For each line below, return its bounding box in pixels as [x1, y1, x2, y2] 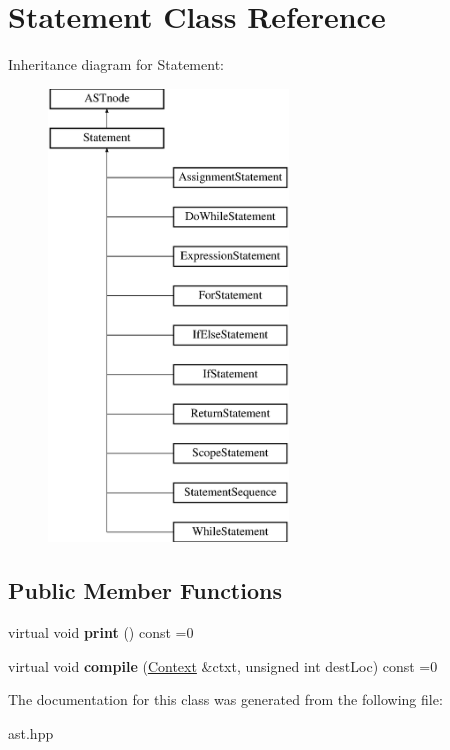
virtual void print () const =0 [8, 622, 194, 643]
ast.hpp [8, 722, 54, 743]
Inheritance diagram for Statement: [8, 54, 224, 75]
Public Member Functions [8, 575, 282, 606]
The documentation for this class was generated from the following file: [8, 689, 443, 710]
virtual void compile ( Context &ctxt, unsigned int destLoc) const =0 [8, 655, 438, 676]
